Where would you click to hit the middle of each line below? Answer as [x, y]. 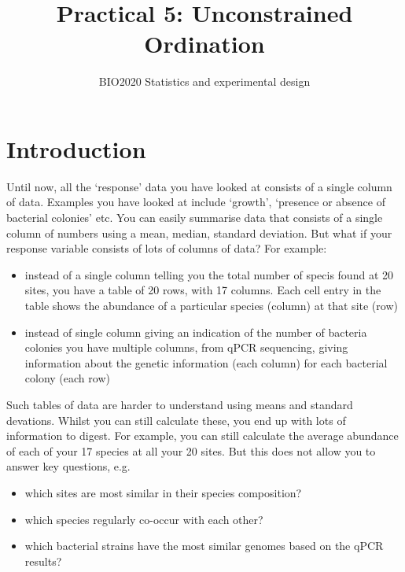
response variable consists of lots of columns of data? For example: [167, 248]
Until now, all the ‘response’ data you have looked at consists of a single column [199, 186]
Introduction [76, 148]
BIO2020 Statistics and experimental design [204, 81]
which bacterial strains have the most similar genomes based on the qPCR [204, 546]
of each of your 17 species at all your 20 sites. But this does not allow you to [191, 450]
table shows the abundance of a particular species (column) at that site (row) [211, 305]
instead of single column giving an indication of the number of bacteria [196, 332]
